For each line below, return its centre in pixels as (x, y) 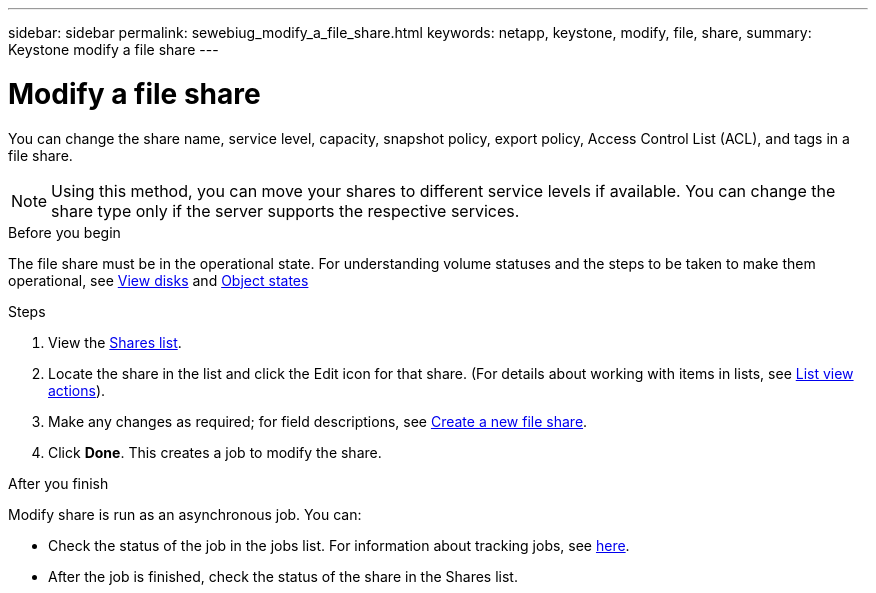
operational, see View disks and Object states (158, 280)
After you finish (58, 483)
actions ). (77, 390)
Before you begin (64, 232)
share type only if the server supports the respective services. (285, 210)
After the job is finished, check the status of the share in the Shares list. (283, 576)
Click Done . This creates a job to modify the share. (215, 452)
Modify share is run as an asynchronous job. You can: (185, 514)
